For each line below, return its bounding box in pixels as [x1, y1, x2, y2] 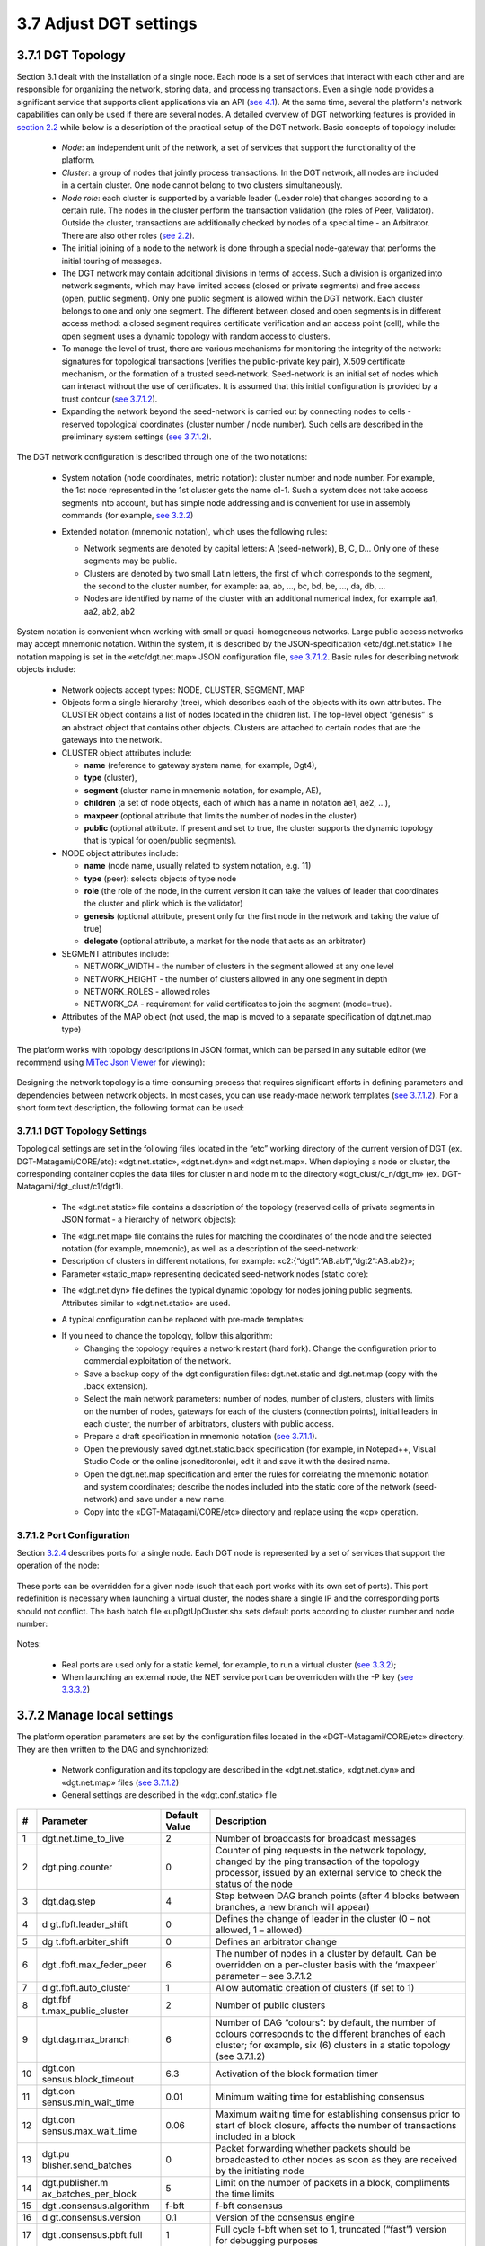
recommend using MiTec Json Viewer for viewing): [16, 1057, 206, 1067]
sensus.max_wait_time [41, 2125, 137, 2137]
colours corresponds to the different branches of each [215, 2028, 445, 2040]
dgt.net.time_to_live [41, 1833, 125, 1845]
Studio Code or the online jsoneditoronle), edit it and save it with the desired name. [84, 1456, 391, 1467]
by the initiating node [215, 2165, 304, 2178]
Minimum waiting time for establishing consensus [215, 2091, 425, 2103]
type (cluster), [84, 773, 137, 783]
